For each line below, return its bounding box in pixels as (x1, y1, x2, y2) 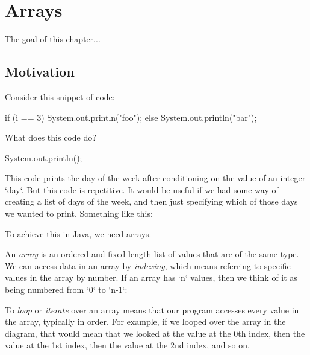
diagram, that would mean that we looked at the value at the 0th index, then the (5, 327, 305, 339)
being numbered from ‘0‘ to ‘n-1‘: (5, 283, 128, 296)
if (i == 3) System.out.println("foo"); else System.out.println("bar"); (5, 110, 257, 123)
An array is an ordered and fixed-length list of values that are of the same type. (5, 248, 299, 260)
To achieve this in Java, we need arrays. (5, 227, 152, 240)
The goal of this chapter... (5, 33, 101, 45)
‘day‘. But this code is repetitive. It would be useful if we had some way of (5, 183, 279, 196)
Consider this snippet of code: (5, 90, 115, 103)
